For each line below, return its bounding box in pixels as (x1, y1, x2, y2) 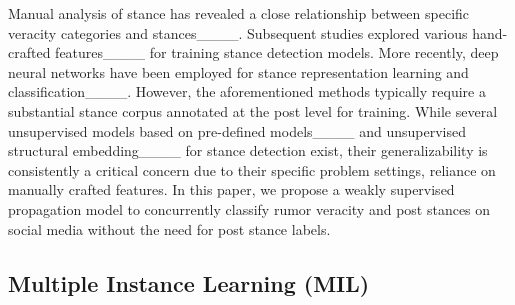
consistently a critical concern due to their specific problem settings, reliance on (8, 159, 496, 180)
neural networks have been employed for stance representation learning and (8, 61, 469, 82)
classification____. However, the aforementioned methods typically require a (8, 81, 486, 102)
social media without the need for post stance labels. (8, 218, 331, 239)
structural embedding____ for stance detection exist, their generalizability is (8, 140, 488, 161)
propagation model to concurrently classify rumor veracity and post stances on (8, 198, 491, 219)
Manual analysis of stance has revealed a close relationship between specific (8, 3, 470, 23)
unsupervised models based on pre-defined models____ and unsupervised (8, 120, 467, 141)
